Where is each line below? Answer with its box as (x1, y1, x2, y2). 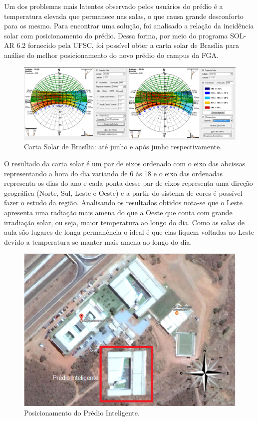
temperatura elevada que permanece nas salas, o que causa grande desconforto (4, 10, 244, 21)
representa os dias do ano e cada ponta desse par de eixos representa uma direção (4, 178, 253, 188)
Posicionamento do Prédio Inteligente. (24, 408, 140, 418)
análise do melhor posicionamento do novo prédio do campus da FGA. (4, 49, 219, 60)
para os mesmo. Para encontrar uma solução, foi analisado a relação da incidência (4, 20, 254, 31)
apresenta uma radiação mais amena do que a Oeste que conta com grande (4, 207, 233, 218)
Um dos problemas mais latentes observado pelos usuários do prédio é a (4, 1, 223, 11)
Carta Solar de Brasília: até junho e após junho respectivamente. (24, 141, 222, 152)
